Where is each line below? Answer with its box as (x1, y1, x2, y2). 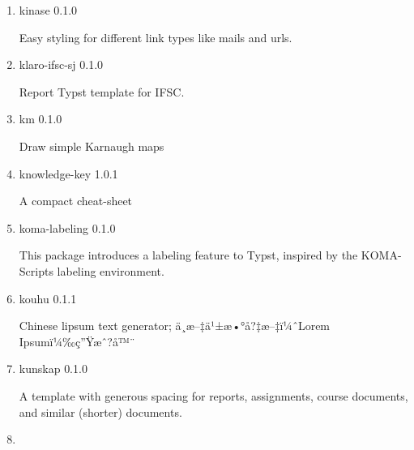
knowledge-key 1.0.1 (19, 165, 118, 182)
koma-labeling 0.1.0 (19, 219, 116, 236)
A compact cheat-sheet (19, 192, 133, 209)
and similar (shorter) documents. (19, 403, 182, 420)
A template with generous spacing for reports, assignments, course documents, (19, 387, 408, 404)
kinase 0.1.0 (19, 2, 78, 18)
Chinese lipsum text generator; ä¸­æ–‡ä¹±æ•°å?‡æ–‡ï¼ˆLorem (19, 317, 331, 334)
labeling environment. (57, 262, 164, 279)
